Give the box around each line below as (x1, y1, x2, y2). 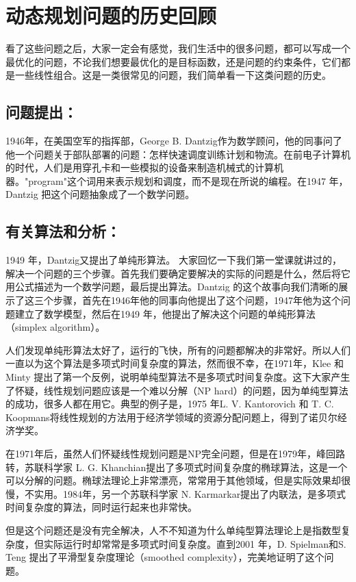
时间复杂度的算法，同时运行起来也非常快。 (5, 500, 197, 514)
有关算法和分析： (5, 220, 120, 242)
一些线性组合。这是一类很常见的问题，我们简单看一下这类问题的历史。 (14, 68, 331, 82)
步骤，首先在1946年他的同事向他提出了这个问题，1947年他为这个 (53, 293, 341, 307)
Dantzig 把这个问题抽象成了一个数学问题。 (5, 187, 195, 201)
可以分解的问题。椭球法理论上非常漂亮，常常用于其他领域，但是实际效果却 (5, 473, 341, 488)
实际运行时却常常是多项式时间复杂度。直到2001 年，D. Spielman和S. (43, 536, 346, 551)
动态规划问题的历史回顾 (5, 1, 217, 29)
